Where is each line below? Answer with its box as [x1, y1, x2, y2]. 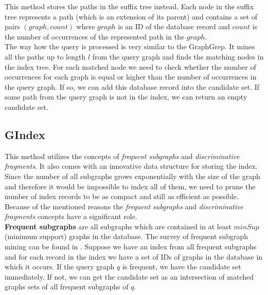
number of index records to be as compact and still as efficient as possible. [5, 191, 239, 202]
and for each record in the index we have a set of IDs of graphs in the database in [5, 251, 263, 262]
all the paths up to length [5, 51, 86, 62]
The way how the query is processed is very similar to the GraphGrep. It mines [5, 41, 255, 52]
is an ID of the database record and [118, 21, 230, 32]
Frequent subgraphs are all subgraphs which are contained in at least [5, 221, 231, 231]
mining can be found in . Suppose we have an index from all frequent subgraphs [5, 241, 257, 252]
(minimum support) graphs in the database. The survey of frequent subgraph [5, 231, 248, 242]
